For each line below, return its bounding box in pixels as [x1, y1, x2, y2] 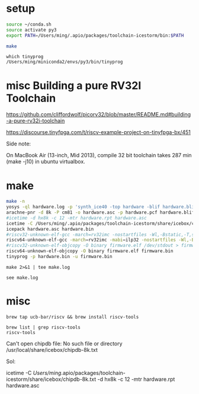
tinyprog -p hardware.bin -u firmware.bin [6, 254, 113, 260]
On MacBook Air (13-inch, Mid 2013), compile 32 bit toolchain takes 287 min [6, 152, 192, 159]
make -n [6, 198, 25, 205]
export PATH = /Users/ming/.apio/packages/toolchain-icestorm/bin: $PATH [6, 32, 184, 39]
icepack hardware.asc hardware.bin [6, 226, 94, 232]
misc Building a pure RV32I [6, 79, 142, 92]
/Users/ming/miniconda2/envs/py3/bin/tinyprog [6, 59, 123, 65]
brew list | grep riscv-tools [6, 324, 81, 331]
